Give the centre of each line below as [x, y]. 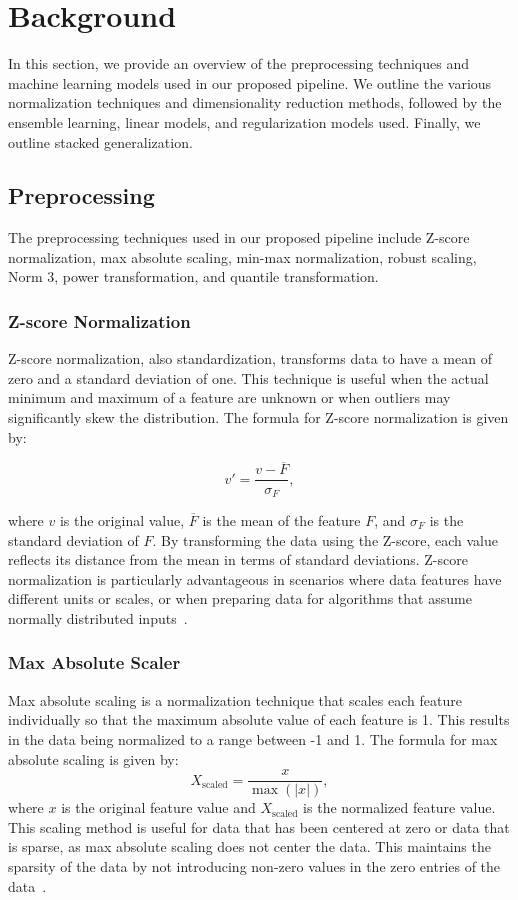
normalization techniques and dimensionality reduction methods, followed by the [255, 102]
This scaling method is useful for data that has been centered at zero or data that [259, 826]
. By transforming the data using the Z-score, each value [325, 539]
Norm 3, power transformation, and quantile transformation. [193, 276]
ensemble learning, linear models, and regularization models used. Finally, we [244, 121]
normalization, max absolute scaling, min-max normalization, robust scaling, [242, 256]
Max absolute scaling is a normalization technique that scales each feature [235, 699]
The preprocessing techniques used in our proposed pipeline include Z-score [239, 237]
